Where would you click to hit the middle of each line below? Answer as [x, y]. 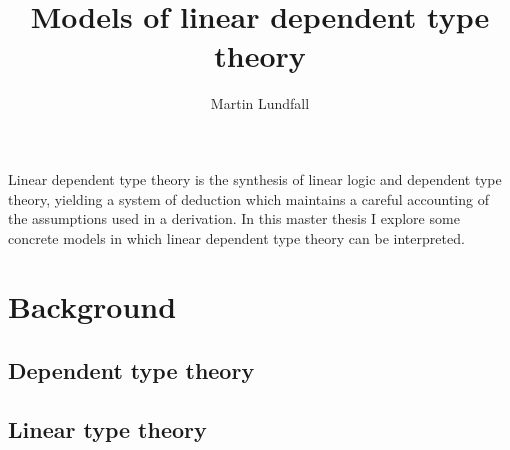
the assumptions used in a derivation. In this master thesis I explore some [234, 218]
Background [92, 306]
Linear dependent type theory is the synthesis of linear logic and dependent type [255, 178]
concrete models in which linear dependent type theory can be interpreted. [236, 237]
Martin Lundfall [260, 103]
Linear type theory [107, 428]
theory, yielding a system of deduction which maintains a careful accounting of [248, 198]
